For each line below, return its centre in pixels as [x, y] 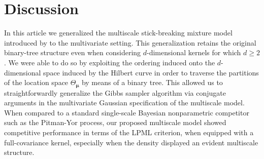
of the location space [36, 82]
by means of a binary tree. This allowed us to [152, 82]
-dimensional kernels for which [194, 52]
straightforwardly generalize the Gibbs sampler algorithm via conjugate [115, 92]
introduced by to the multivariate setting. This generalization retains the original [130, 42]
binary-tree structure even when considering [73, 52]
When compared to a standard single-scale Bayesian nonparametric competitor [127, 112]
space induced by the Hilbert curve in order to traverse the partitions [151, 72]
